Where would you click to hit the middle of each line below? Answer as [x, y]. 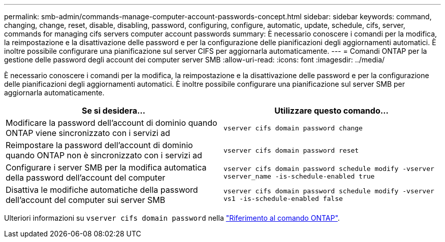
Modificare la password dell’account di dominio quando [112, 123]
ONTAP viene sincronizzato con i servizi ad [88, 133]
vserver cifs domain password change [293, 128]
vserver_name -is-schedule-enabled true [299, 176]
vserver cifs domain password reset [291, 150]
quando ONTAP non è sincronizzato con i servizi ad [104, 155]
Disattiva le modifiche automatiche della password [102, 190]
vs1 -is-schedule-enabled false [283, 199]
